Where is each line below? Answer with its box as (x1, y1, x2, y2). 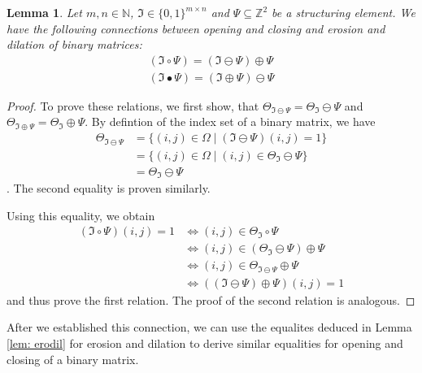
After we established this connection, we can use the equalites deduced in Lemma (7, 319, 412, 336)
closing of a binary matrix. (7, 350, 139, 367)
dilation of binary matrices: (7, 36, 142, 53)
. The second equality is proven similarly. (7, 180, 211, 197)
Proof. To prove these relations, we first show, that (7, 97, 259, 114)
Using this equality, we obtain (7, 206, 155, 223)
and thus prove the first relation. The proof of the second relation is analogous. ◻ (7, 291, 415, 308)
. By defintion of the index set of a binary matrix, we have (85, 113, 376, 130)
